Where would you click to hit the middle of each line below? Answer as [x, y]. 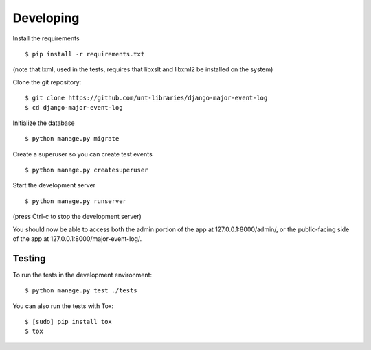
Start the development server [54, 185]
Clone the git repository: [47, 82]
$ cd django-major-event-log [74, 107]
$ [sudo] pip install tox [69, 322]
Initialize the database [44, 123]
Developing [46, 18]
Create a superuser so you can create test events [82, 154]
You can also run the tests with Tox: [63, 306]
